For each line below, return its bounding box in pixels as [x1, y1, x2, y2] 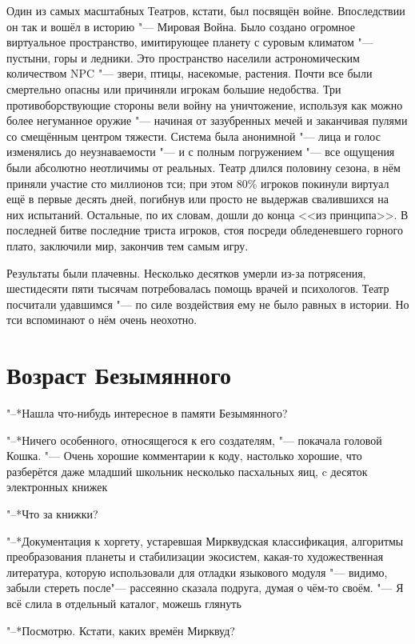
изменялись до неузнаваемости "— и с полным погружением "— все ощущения [6, 143, 395, 160]
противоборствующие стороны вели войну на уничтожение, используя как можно [6, 96, 403, 113]
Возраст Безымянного [6, 358, 231, 391]
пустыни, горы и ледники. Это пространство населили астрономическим [6, 49, 360, 66]
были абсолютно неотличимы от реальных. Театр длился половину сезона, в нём [6, 158, 401, 175]
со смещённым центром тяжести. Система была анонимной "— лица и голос [6, 127, 381, 144]
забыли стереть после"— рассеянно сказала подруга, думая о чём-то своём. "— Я [6, 579, 404, 596]
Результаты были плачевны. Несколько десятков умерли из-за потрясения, [6, 264, 366, 281]
